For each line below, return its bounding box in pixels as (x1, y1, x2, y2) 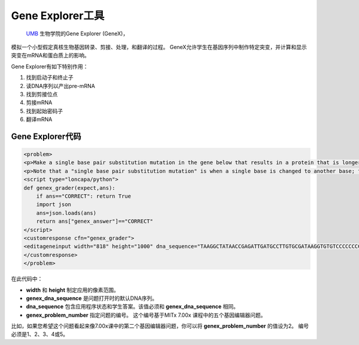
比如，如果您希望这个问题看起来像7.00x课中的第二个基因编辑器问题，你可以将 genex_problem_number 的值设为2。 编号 (11, 322, 309, 329)
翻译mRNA (26, 116, 53, 123)
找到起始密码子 (26, 107, 63, 114)
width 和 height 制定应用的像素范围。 (26, 286, 119, 293)
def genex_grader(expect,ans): (23, 184, 116, 191)
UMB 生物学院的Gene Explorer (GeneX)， (26, 30, 129, 37)
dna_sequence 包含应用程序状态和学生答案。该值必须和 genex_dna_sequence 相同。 (26, 303, 239, 310)
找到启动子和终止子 (26, 74, 74, 81)
